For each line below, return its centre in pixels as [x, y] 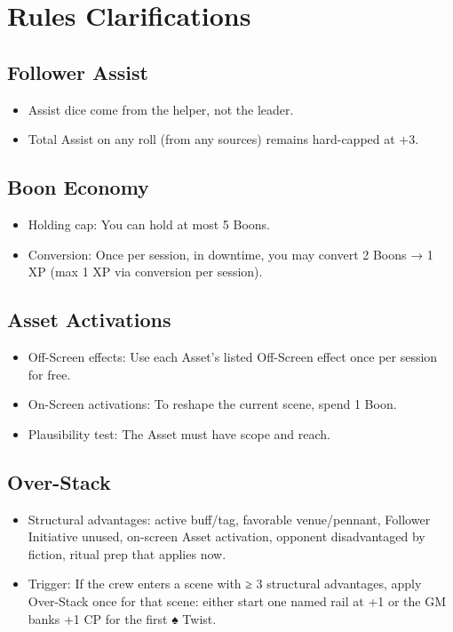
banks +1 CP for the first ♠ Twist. [122, 618]
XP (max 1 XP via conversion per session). [145, 272]
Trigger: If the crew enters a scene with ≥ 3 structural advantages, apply [225, 584]
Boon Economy [78, 187]
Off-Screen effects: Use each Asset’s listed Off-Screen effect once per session [233, 356]
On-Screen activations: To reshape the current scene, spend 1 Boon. [212, 404]
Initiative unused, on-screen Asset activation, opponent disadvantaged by [226, 536]
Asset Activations [89, 320]
